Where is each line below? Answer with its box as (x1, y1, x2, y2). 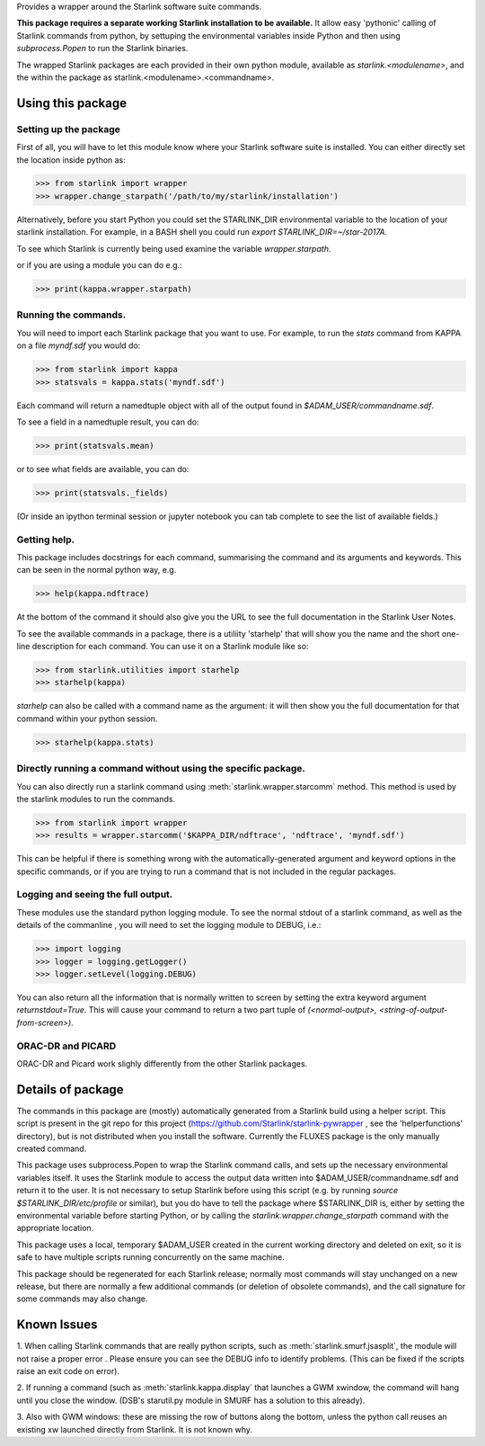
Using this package (16, 95, 128, 111)
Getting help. (16, 533, 75, 546)
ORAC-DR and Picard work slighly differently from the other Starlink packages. (16, 1058, 308, 1069)
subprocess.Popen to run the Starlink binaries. (16, 43, 189, 54)
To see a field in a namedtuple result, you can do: (16, 416, 199, 427)
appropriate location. (16, 1223, 94, 1234)
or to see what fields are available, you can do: (16, 463, 190, 474)
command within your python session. (16, 713, 158, 724)
